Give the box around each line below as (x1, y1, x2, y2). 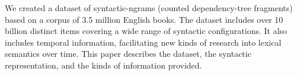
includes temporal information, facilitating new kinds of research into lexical (5, 36, 282, 48)
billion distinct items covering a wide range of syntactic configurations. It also (5, 25, 288, 37)
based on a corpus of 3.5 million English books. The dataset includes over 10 (5, 13, 283, 25)
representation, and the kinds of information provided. (5, 59, 202, 71)
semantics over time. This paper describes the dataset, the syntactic (5, 47, 251, 60)
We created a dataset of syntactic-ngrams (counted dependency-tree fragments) (5, 2, 293, 13)
